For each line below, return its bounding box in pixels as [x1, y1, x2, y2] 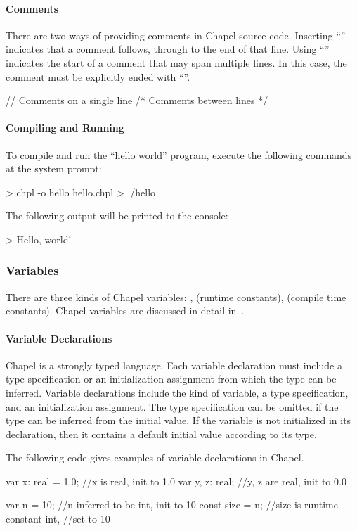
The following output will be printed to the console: [6, 208, 228, 223]
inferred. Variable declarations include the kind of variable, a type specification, [6, 385, 349, 399]
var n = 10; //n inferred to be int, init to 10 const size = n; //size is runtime [6, 497, 338, 512]
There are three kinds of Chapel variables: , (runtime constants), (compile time [6, 289, 346, 304]
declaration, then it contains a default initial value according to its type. [6, 426, 317, 441]
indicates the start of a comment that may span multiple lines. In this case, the [6, 55, 347, 70]
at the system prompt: [6, 161, 102, 176]
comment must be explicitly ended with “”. [6, 69, 190, 84]
